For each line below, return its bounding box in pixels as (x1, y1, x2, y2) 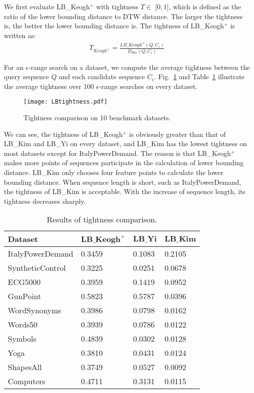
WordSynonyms (8, 305, 62, 316)
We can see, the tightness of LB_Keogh (4, 129, 123, 139)
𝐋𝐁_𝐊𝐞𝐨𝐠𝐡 (81, 235, 121, 243)
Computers (8, 375, 45, 387)
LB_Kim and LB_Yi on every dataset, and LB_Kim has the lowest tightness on (4, 138, 247, 149)
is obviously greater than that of (129, 129, 226, 139)
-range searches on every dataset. (99, 81, 198, 91)
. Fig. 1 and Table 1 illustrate (154, 71, 245, 82)
